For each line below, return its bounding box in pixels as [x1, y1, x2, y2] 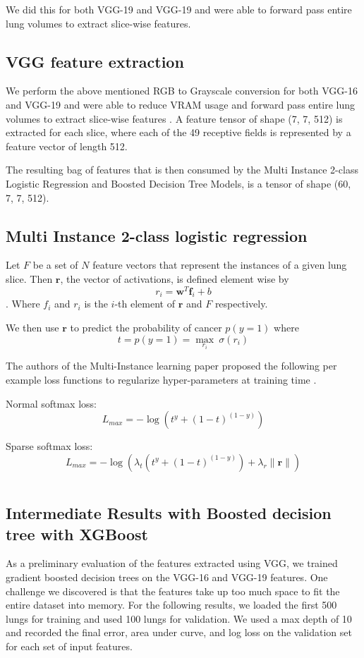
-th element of [114, 296, 175, 311]
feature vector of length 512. [6, 138, 128, 153]
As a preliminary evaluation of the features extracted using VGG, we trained [6, 556, 338, 571]
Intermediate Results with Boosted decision [6, 502, 332, 524]
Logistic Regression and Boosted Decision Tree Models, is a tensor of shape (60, [6, 176, 351, 190]
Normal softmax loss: [6, 396, 97, 410]
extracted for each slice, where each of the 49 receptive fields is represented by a [6, 125, 351, 140]
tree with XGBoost [6, 523, 148, 544]
